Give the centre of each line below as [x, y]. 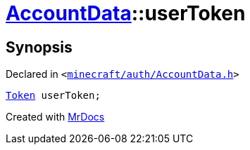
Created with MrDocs [55, 117]
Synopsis [39, 47]
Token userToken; [53, 96]
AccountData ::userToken [126, 13]
